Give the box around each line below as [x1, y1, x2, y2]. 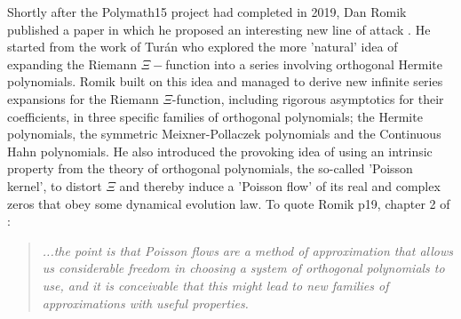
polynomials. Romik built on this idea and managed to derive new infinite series [7, 72, 443, 91]
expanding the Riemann [7, 54, 138, 73]
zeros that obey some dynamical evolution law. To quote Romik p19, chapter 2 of [7, 194, 450, 212]
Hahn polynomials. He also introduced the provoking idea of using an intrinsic [7, 141, 433, 160]
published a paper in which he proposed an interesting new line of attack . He [7, 20, 431, 38]
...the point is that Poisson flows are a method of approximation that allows [42, 241, 453, 259]
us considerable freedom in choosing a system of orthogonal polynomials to [42, 259, 445, 277]
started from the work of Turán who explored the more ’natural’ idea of [7, 37, 398, 56]
